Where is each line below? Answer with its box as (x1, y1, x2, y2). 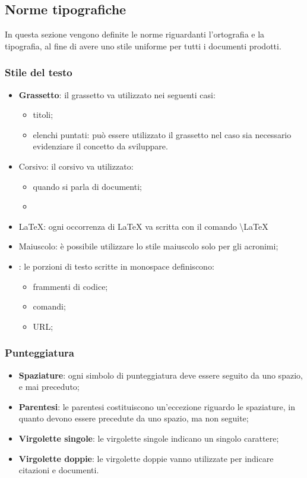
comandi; (33, 300, 66, 313)
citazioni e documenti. (18, 464, 99, 476)
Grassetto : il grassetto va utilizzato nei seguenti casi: (18, 88, 216, 101)
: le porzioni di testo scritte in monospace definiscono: (18, 260, 214, 272)
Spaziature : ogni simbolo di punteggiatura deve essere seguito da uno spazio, (18, 368, 303, 381)
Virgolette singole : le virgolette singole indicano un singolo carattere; (18, 432, 279, 444)
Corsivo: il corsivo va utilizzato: (18, 160, 134, 172)
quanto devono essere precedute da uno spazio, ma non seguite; (18, 412, 249, 424)
